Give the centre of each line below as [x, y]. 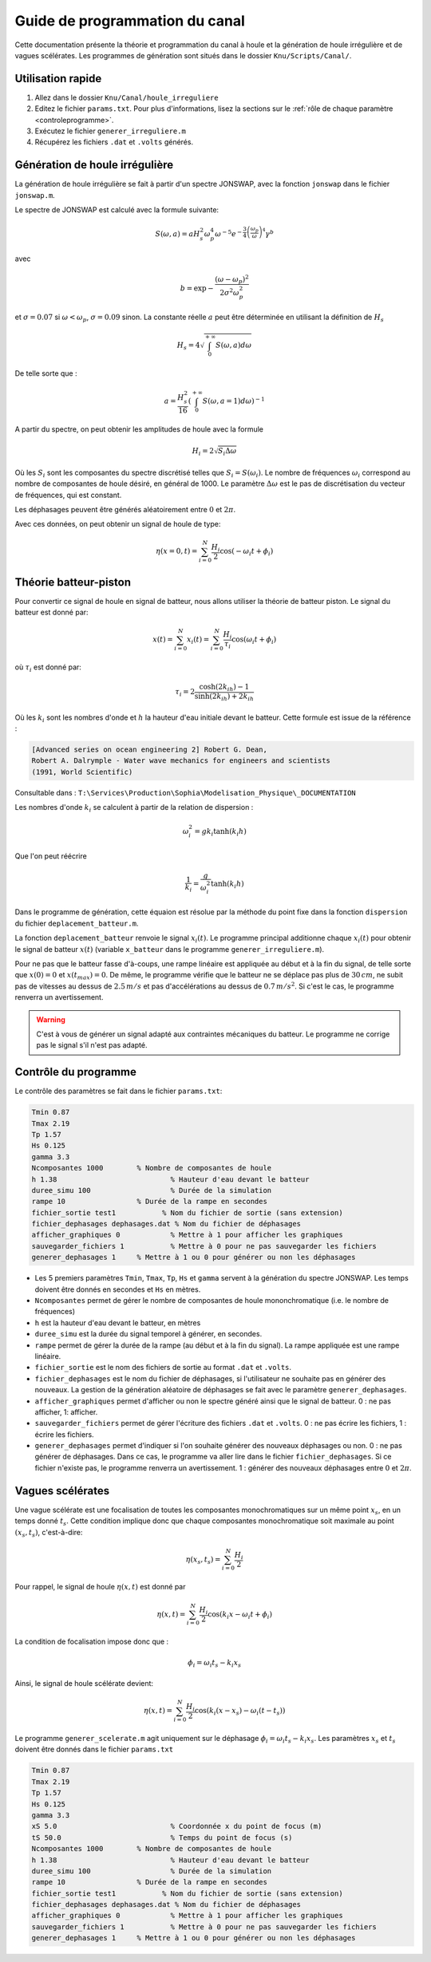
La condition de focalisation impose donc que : [92, 1642]
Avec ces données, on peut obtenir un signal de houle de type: [118, 524]
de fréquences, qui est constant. [68, 495]
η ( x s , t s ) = [203, 1560]
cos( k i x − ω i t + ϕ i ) [240, 1615]
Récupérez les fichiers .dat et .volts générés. [114, 142]
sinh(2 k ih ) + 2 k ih [224, 697]
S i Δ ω [227, 452]
